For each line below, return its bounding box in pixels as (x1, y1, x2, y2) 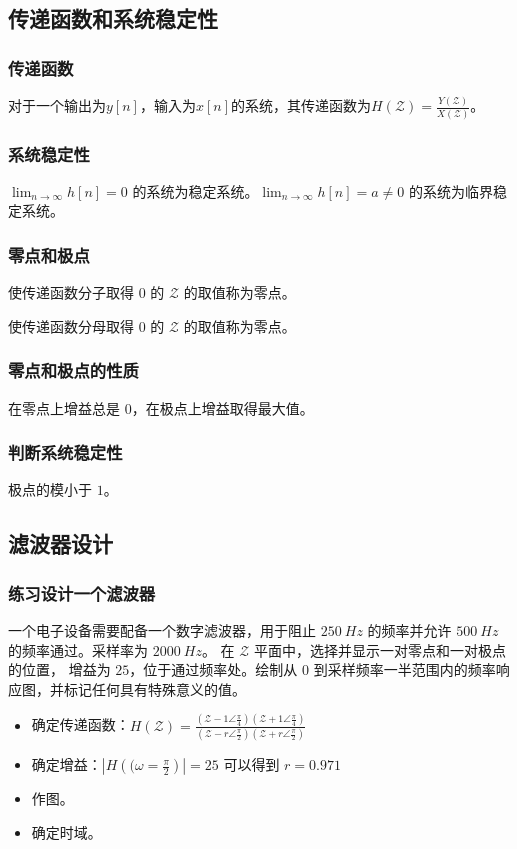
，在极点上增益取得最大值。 (131, 397, 314, 418)
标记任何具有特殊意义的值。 (63, 678, 246, 699)
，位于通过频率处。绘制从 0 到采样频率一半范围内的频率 (129, 659, 496, 680)
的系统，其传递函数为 (231, 95, 372, 116)
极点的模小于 (8, 479, 92, 500)
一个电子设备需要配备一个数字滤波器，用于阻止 (8, 620, 316, 641)
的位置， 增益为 (8, 659, 111, 680)
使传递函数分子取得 (8, 282, 134, 303)
